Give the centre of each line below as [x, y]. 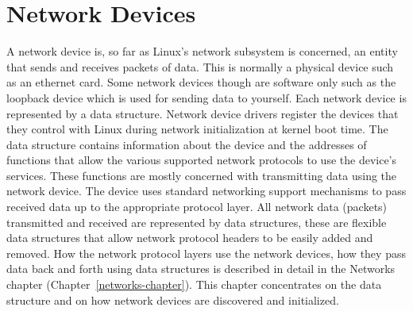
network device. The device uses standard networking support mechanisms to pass [206, 191]
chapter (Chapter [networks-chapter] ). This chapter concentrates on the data [194, 284]
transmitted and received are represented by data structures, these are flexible [197, 222]
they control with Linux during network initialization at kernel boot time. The [197, 129]
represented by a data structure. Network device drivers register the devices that [203, 113]
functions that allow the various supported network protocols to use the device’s [202, 160]
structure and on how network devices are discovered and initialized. [173, 299]
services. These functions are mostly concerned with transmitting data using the [202, 175]
